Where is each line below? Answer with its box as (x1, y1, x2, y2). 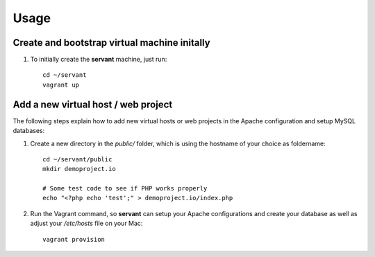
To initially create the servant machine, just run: (30, 55, 167, 64)
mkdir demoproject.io (42, 165, 116, 173)
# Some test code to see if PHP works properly (42, 184, 208, 193)
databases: (12, 127, 45, 135)
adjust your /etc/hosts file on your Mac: (30, 219, 143, 228)
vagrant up (42, 80, 80, 89)
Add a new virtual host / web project (12, 98, 173, 110)
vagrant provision (42, 236, 106, 243)
